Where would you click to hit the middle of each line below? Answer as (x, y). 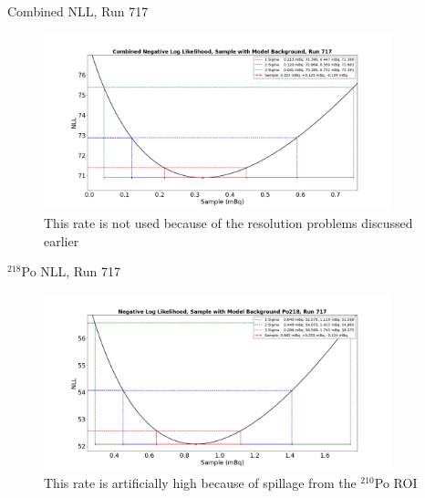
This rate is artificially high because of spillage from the (200, 483)
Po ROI (396, 483)
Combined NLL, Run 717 (78, 11)
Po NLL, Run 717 (71, 271)
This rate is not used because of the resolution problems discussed (228, 222)
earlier (62, 240)
